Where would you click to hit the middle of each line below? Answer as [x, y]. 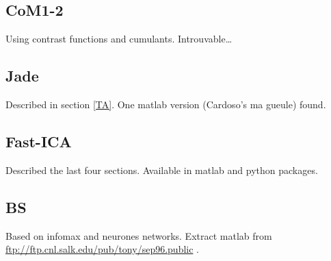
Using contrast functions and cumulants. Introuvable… [119, 39]
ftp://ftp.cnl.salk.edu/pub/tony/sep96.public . [102, 249]
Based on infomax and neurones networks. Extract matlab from [139, 235]
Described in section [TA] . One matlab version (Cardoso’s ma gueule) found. [166, 104]
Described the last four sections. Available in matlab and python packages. [162, 170]
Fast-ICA [39, 141]
